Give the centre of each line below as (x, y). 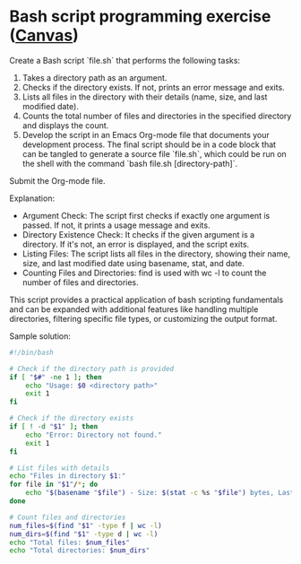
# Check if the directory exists (72, 419)
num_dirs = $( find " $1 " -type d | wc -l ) (84, 534)
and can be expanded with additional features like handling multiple (134, 309)
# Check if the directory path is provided (92, 369)
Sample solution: (40, 336)
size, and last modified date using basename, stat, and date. (133, 263)
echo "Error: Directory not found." (94, 435)
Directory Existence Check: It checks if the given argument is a (138, 234)
